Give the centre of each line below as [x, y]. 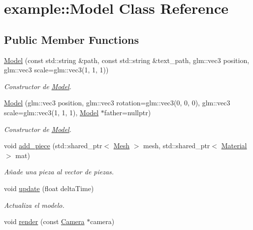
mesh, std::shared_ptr [177, 146]
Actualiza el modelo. [34, 205]
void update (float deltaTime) [49, 188]
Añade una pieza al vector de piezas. [59, 172]
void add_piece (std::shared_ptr [53, 146]
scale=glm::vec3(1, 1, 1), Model [51, 112]
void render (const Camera [44, 221]
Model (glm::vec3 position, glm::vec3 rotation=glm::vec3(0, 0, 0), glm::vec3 [117, 103]
